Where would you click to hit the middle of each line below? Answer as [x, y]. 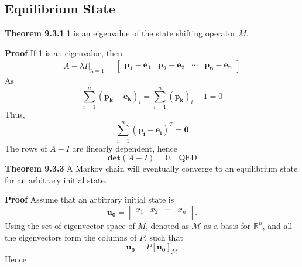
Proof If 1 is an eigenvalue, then [64, 52]
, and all [277, 226]
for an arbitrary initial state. [56, 179]
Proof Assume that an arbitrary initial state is [90, 199]
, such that [164, 237]
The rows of [26, 148]
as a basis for [227, 226]
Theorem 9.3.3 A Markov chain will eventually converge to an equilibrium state [151, 168]
